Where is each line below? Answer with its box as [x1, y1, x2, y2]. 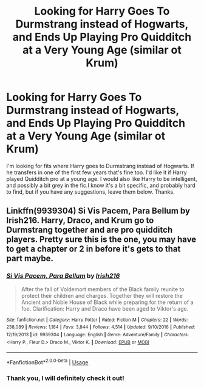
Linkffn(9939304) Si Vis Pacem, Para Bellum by [6, 206, 190, 216]
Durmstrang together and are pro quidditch [6, 225, 173, 235]
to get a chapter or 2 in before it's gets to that [6, 244, 181, 254]
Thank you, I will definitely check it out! [6, 373, 124, 382]
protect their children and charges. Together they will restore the [21, 292, 183, 299]
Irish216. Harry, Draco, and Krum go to [6, 215, 154, 226]
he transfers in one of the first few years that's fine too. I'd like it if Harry [6, 169, 187, 176]
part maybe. [6, 253, 53, 264]
